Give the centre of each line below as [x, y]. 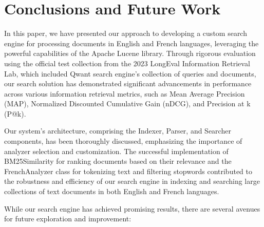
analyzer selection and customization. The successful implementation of [116, 151]
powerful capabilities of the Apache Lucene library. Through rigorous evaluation [130, 53]
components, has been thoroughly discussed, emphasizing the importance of [123, 141]
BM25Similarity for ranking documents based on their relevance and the [118, 161]
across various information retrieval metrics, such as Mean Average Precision [125, 93]
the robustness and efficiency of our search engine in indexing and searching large [132, 181]
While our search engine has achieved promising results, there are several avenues [132, 208]
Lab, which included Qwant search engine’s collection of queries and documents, [130, 73]
